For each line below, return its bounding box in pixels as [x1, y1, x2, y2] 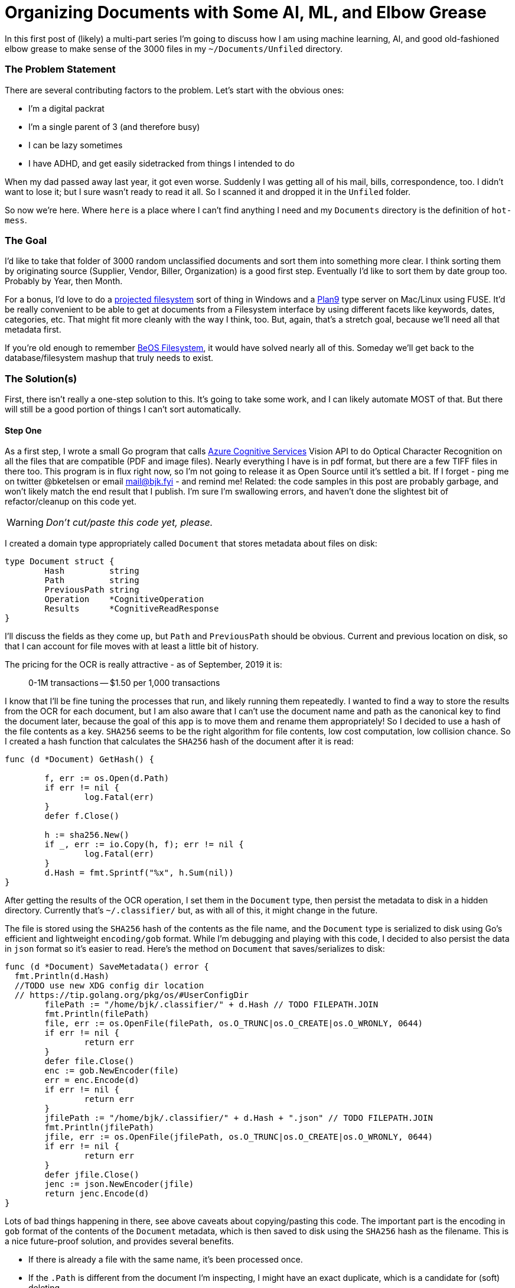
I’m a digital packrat [28, 103, 105, 113]
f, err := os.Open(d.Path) [44, 773, 170, 783]
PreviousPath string [44, 585, 139, 595]
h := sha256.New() [44, 830, 129, 840]
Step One [5, 425, 42, 435]
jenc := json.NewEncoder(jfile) [44, 1179, 194, 1189]
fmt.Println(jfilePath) [44, 1123, 154, 1133]
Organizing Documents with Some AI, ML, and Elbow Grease [5, 2, 487, 22]
